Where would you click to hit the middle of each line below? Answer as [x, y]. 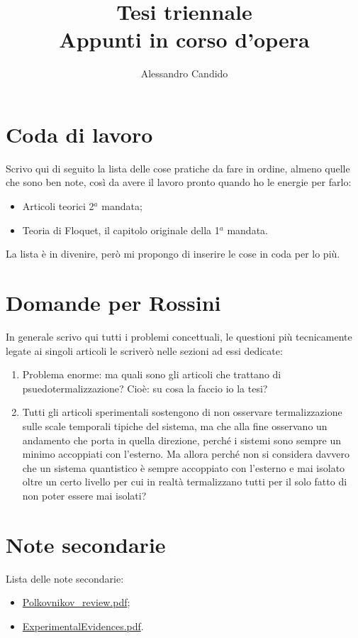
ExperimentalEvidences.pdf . [83, 626]
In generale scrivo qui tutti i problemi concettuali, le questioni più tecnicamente [179, 336]
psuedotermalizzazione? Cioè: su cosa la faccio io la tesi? [145, 388]
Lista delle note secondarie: [65, 578]
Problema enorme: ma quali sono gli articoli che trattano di [152, 374]
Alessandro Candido [184, 73]
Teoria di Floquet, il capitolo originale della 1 [121, 230]
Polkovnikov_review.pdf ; [76, 602]
